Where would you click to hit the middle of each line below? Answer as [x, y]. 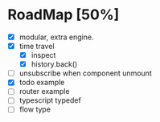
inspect [43, 55]
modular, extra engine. [56, 37]
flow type [35, 109]
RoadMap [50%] [64, 15]
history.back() [54, 64]
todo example [42, 83]
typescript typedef [50, 100]
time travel [37, 46]
